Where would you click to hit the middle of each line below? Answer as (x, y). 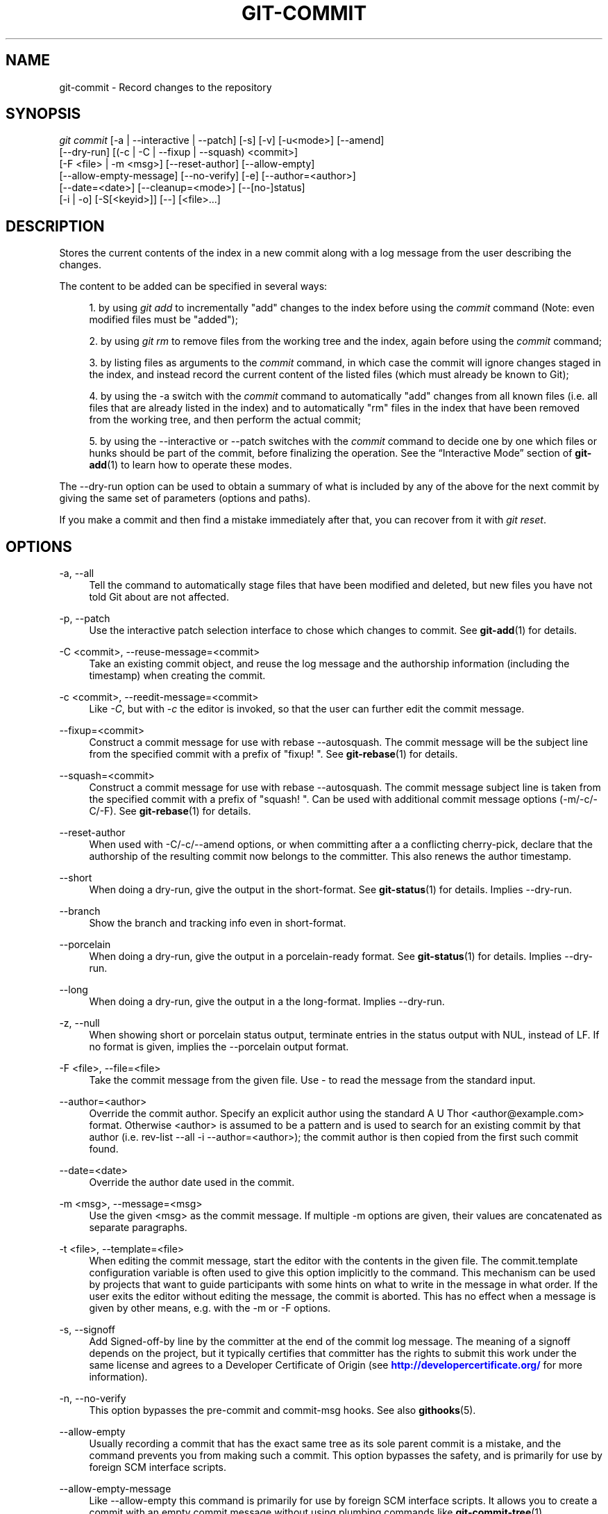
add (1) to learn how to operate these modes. (191, 465)
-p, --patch (85, 619)
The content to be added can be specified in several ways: (193, 286)
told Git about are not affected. (159, 597)
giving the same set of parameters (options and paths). (185, 498)
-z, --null (79, 1023)
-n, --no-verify (93, 1399)
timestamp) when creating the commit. (177, 676)
